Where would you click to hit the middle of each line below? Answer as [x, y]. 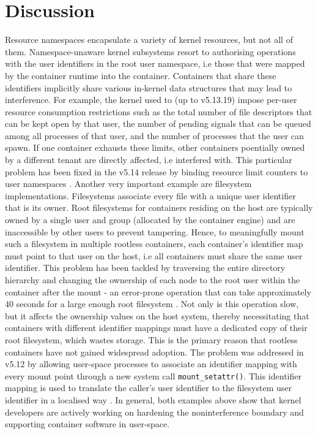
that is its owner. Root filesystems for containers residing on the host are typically [159, 207]
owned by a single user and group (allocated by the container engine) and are [150, 220]
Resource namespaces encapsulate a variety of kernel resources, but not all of [149, 40]
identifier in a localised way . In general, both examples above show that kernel [153, 400]
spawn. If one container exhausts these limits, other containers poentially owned [155, 147]
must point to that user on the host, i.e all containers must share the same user [154, 255]
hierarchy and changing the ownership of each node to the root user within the [153, 280]
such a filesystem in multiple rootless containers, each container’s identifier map [154, 244]
